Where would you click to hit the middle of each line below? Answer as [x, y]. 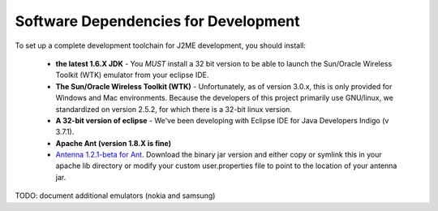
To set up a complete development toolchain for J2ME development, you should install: [160, 45]
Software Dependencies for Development [157, 21]
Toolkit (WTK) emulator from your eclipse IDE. [132, 75]
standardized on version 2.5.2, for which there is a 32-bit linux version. [174, 109]
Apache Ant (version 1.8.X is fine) [114, 143]
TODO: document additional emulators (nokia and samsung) [115, 196]
